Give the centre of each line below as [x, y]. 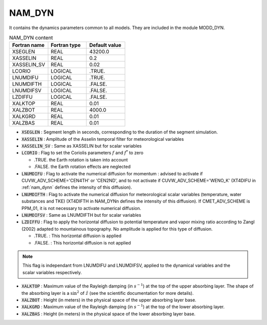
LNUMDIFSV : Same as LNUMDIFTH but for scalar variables [81, 215]
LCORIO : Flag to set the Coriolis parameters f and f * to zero [82, 152]
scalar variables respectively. [52, 272]
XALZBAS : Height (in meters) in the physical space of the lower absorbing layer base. [109, 314]
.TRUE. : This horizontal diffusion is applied [78, 236]
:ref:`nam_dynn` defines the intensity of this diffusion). [77, 187]
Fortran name [28, 45]
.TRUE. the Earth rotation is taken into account [81, 160]
